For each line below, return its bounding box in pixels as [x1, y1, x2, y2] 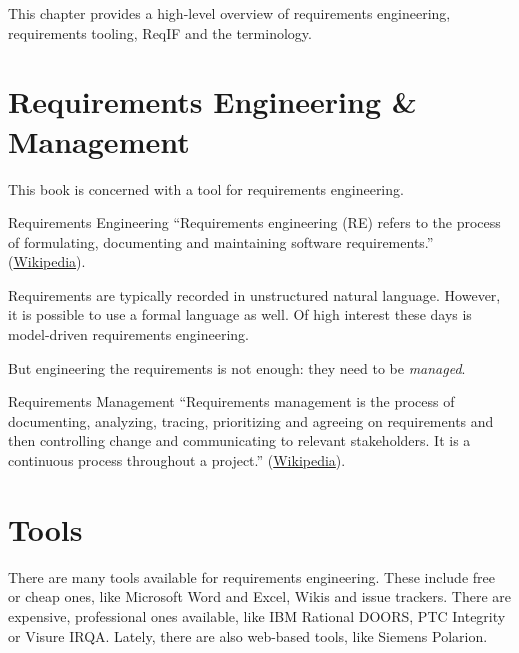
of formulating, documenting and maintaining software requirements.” [8, 231, 434, 252]
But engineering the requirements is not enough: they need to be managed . [8, 357, 466, 378]
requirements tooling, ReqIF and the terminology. [8, 22, 312, 43]
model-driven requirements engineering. [8, 324, 249, 345]
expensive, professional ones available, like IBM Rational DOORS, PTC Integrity [8, 605, 506, 626]
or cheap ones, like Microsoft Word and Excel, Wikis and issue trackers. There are [8, 586, 511, 607]
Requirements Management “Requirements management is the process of [8, 391, 455, 412]
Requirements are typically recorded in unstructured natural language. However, [8, 284, 501, 305]
